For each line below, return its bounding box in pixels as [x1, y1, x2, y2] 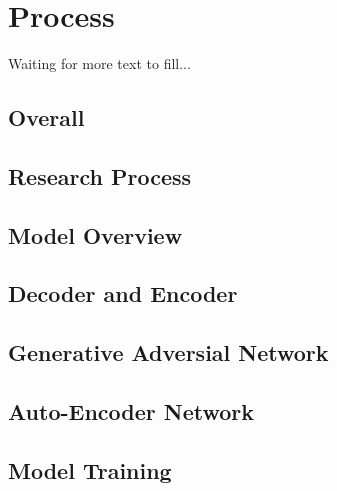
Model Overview [8, 219, 183, 250]
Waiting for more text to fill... [8, 53, 191, 74]
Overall [8, 102, 85, 133]
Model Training [8, 454, 172, 485]
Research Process [8, 160, 192, 191]
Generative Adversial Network [8, 337, 329, 368]
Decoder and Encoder [8, 278, 238, 309]
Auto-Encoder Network [8, 396, 254, 427]
